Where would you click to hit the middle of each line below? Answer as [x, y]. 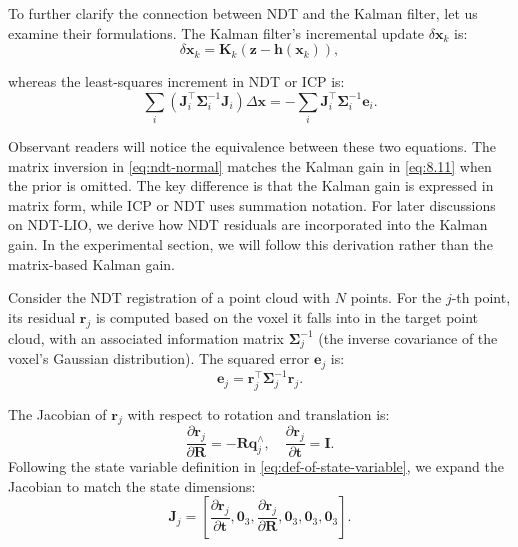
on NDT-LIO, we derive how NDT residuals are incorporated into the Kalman [248, 224]
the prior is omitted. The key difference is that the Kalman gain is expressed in [251, 185]
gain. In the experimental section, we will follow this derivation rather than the [250, 244]
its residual [42, 316]
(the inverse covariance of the [408, 337]
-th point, [481, 297]
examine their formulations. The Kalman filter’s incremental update [216, 32]
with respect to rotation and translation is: [258, 413]
